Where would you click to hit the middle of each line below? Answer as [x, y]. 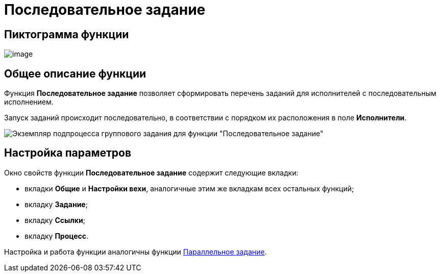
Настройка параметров [68, 153]
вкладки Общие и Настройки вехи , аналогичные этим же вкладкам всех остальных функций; [189, 188]
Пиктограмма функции [67, 34]
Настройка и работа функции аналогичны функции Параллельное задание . [136, 252]
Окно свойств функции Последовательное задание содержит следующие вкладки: [151, 172]
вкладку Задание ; [56, 204]
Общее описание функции [75, 73]
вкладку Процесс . [57, 236]
